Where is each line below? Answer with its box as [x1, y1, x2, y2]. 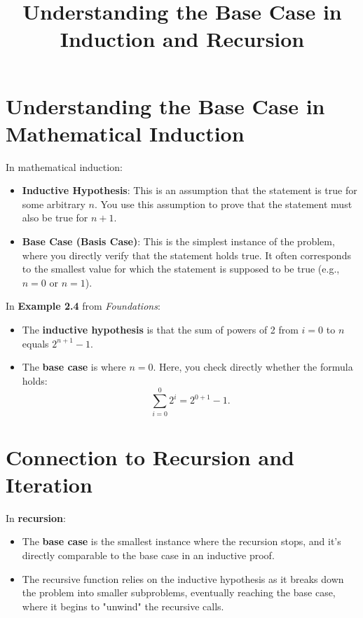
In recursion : [6, 510, 66, 525]
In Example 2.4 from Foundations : [6, 298, 160, 313]
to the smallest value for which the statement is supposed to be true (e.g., [22, 261, 340, 276]
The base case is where [22, 359, 126, 374]
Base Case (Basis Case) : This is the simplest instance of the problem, [22, 234, 335, 249]
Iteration [6, 469, 93, 498]
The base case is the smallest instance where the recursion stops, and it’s [22, 534, 341, 549]
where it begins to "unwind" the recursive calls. [22, 598, 224, 613]
